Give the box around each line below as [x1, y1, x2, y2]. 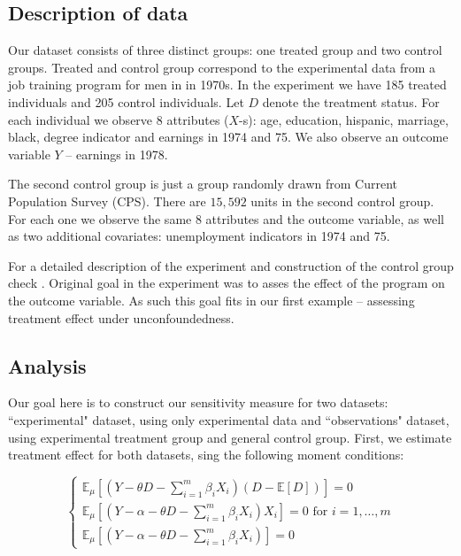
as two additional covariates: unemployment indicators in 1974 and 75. [8, 227, 390, 245]
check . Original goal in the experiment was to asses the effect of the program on [8, 274, 445, 292]
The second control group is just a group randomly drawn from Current [8, 174, 398, 193]
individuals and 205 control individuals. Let [8, 92, 244, 111]
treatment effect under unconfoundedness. [8, 308, 234, 327]
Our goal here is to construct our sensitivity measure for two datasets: [8, 393, 388, 412]
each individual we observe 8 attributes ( [8, 110, 229, 128]
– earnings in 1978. [65, 144, 168, 163]
